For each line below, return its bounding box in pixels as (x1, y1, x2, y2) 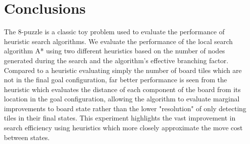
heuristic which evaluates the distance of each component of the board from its (4, 84, 241, 94)
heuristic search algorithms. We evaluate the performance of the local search (4, 36, 233, 46)
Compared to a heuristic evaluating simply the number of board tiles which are (4, 65, 242, 75)
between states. (4, 132, 50, 142)
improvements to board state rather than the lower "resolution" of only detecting (4, 103, 247, 113)
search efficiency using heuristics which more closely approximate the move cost (4, 122, 243, 133)
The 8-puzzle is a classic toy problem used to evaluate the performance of (4, 26, 225, 37)
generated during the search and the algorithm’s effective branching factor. (4, 55, 228, 65)
